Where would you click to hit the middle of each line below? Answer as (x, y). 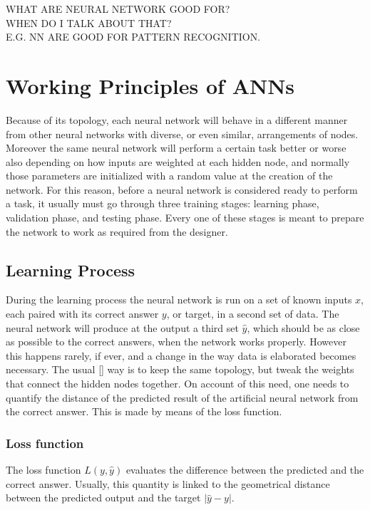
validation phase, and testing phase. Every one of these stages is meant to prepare (185, 218)
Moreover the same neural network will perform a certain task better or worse (176, 148)
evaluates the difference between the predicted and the (245, 470)
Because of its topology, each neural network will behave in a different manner (177, 119)
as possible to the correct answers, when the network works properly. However (176, 342)
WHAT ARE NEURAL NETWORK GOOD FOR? (118, 9)
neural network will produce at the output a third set (122, 327)
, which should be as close (303, 327)
